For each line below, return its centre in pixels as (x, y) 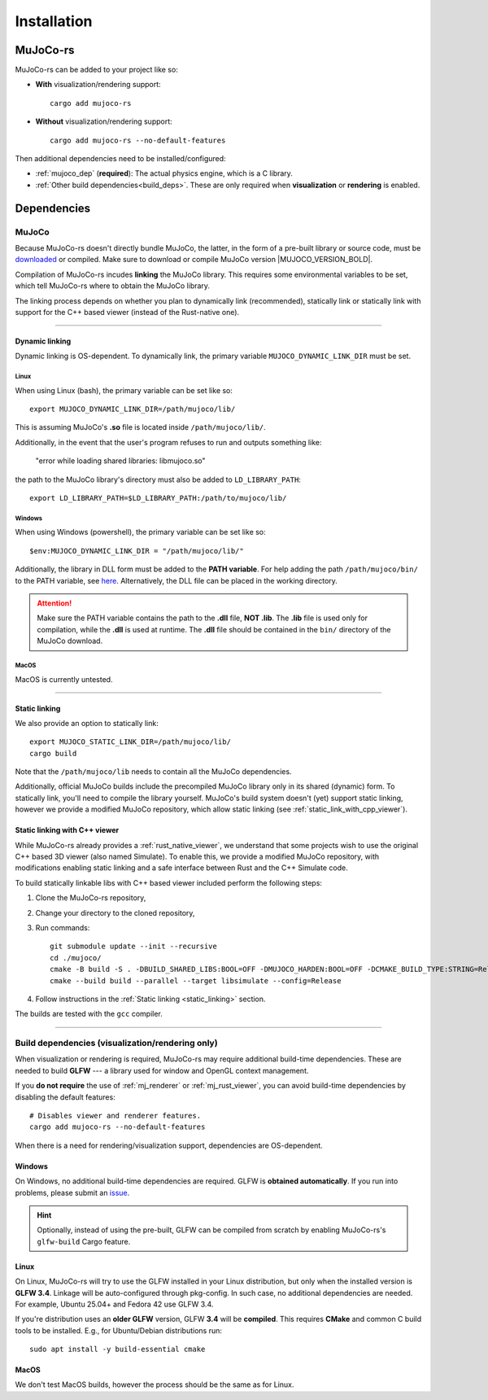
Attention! (54, 603)
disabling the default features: (65, 1097)
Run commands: (63, 927)
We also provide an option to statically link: (87, 723)
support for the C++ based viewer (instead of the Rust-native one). (127, 312)
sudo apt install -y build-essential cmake (118, 1350)
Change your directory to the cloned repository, (115, 912)
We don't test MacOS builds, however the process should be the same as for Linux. (155, 1385)
